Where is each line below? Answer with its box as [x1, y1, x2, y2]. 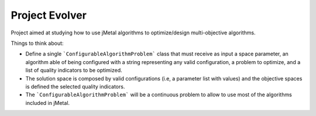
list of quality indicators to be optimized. [25, 67, 122, 74]
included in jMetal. [25, 99, 70, 106]
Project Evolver [11, 9, 87, 22]
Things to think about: [11, 40, 64, 47]
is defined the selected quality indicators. [25, 83, 125, 90]
